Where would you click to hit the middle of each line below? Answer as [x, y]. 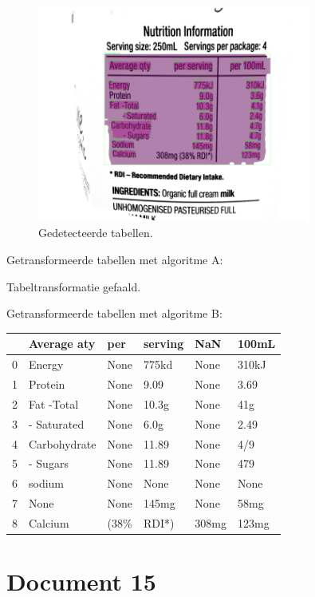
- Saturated [57, 423]
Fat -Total [54, 403]
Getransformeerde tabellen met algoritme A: [115, 260]
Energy [46, 364]
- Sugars [49, 463]
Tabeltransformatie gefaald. [74, 286]
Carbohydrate [63, 443]
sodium [47, 483]
